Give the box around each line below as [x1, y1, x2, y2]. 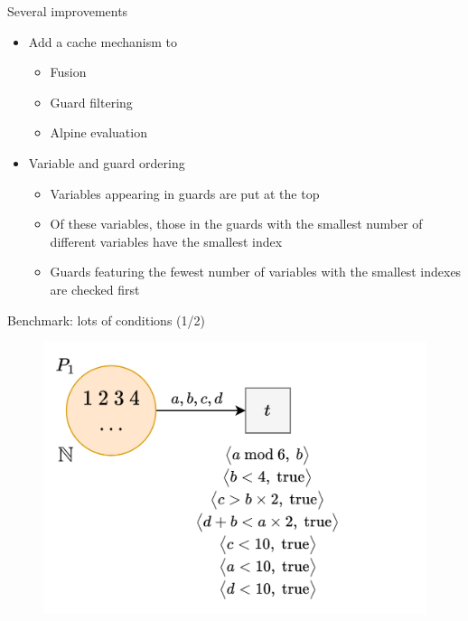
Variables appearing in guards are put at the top [50, 183, 320, 202]
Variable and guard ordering [28, 153, 185, 172]
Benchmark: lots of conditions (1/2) [7, 310, 205, 329]
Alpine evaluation [50, 123, 147, 142]
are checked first [50, 279, 140, 298]
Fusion [50, 62, 87, 81]
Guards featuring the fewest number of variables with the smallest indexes [50, 262, 462, 281]
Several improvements [7, 2, 128, 20]
